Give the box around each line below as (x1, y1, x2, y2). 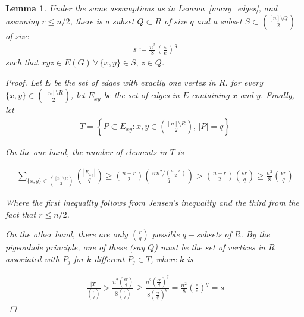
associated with (5, 252, 59, 265)
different (94, 252, 125, 265)
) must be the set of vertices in (154, 241, 265, 253)
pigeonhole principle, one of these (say (5, 241, 145, 253)
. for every (225, 76, 264, 88)
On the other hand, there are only (5, 228, 128, 240)
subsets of (196, 228, 231, 240)
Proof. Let (5, 76, 42, 88)
